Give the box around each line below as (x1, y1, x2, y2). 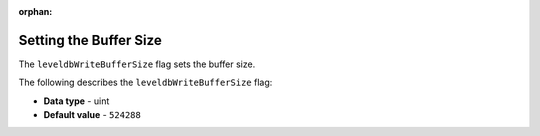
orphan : (18, 6, 53, 17)
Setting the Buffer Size (18, 31, 162, 49)
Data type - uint (43, 95, 110, 107)
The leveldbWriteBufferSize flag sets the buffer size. (18, 58, 256, 70)
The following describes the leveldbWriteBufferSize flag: (18, 76, 273, 89)
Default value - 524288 (43, 109, 142, 121)
